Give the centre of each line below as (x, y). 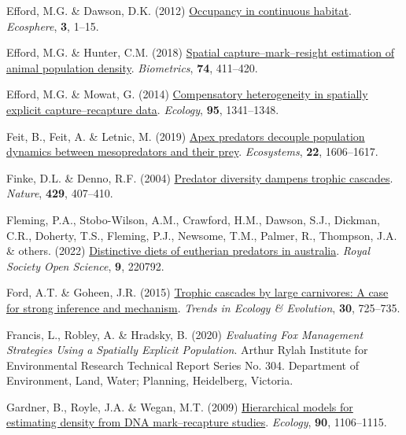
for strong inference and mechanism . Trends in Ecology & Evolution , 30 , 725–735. (203, 307)
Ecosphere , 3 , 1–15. (53, 26)
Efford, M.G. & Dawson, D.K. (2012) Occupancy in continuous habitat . (179, 10)
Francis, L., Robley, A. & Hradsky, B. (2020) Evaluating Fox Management (185, 334)
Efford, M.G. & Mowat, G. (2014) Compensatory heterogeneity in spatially (187, 94)
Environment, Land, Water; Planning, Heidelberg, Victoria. (150, 380)
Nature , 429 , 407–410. (60, 193)
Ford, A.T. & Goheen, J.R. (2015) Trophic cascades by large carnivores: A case (197, 292)
